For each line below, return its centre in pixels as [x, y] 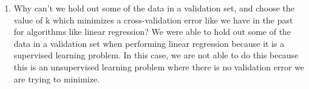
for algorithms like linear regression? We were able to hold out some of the [152, 32]
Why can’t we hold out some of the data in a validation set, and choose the [154, 8]
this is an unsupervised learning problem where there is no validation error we [159, 66]
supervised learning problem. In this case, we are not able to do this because [156, 55]
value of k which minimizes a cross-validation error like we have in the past [153, 20]
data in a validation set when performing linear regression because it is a [149, 43]
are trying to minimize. [57, 78]
